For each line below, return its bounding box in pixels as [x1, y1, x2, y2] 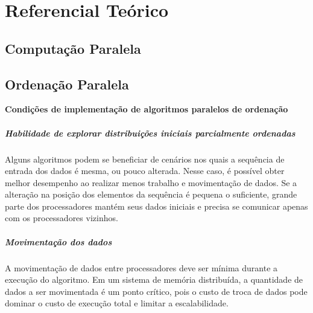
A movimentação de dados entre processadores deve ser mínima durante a [5, 261, 278, 274]
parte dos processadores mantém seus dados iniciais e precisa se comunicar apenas [5, 199, 308, 212]
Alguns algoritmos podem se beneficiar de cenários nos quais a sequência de [5, 152, 285, 165]
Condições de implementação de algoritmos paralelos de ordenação [5, 103, 288, 115]
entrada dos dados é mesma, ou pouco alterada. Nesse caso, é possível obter [5, 164, 285, 177]
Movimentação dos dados [5, 235, 112, 248]
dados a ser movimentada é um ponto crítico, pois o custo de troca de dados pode [5, 285, 308, 297]
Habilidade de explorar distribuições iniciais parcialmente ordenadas [5, 126, 296, 139]
